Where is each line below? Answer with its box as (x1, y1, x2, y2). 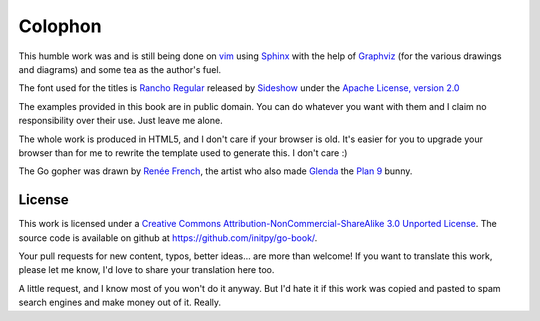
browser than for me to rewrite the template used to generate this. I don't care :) (18, 146, 348, 159)
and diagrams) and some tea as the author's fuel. (18, 63, 222, 75)
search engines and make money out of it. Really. (18, 296, 222, 309)
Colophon (18, 15, 102, 37)
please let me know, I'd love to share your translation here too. (18, 264, 275, 276)
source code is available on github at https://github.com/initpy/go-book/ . (18, 231, 318, 244)
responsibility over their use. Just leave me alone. (18, 115, 224, 127)
